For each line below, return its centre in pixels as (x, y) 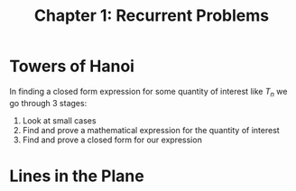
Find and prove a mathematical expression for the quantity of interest (151, 130)
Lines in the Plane (77, 176)
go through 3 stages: (48, 103)
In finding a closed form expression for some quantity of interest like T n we (148, 92)
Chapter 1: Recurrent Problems (152, 16)
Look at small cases (59, 120)
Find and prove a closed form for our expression (112, 140)
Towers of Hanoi (72, 66)
